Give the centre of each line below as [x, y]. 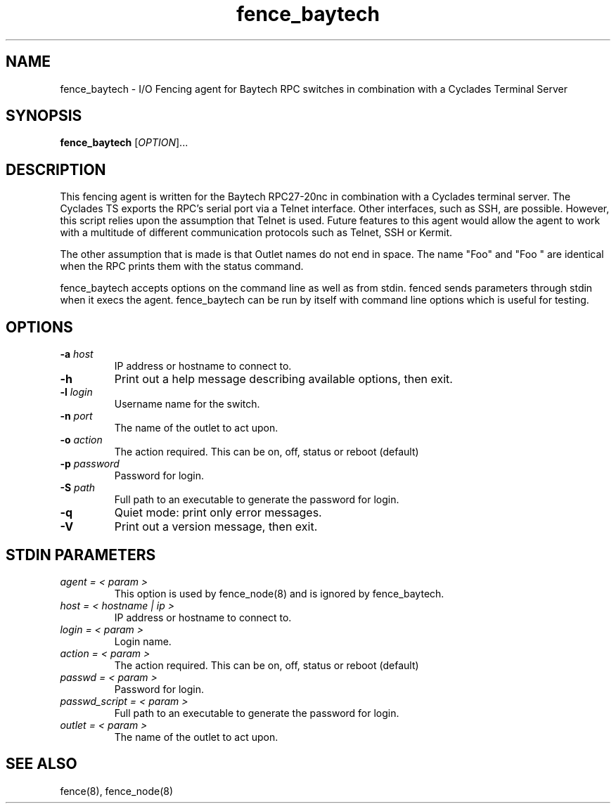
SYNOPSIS [44, 116]
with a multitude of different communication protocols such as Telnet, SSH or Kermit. [256, 233]
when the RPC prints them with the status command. [182, 266]
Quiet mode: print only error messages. [218, 513]
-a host [77, 354]
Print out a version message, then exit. [216, 527]
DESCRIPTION [56, 169]
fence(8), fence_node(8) [117, 791]
